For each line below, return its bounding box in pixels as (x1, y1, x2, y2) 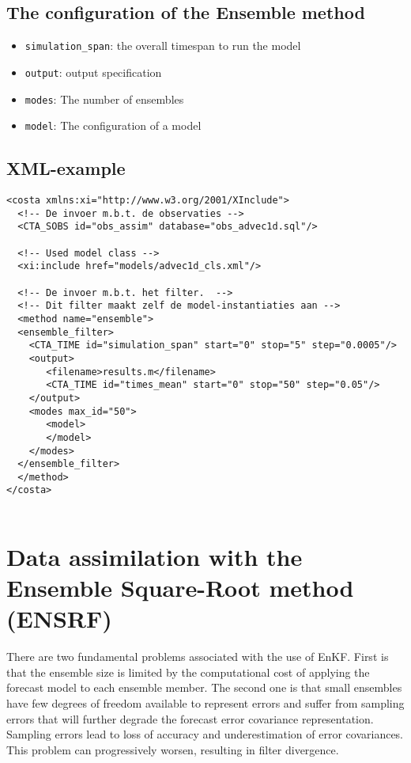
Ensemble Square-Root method (6, 571, 354, 604)
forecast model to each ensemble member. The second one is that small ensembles (6, 679, 402, 696)
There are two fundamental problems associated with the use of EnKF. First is (6, 648, 389, 665)
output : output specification (25, 63, 162, 80)
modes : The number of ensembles (25, 90, 184, 107)
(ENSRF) (6, 602, 112, 635)
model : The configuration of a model (25, 117, 202, 134)
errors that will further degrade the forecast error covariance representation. (6, 710, 374, 727)
